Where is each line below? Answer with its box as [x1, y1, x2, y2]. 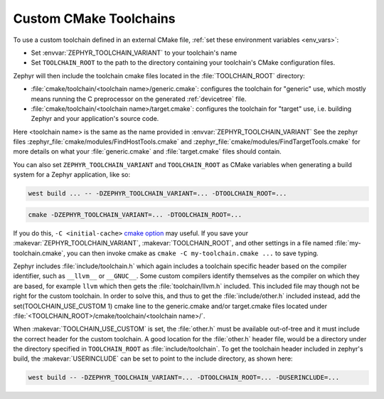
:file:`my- [334, 239, 361, 248]
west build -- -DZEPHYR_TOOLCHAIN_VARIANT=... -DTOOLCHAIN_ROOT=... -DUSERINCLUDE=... [28, 373, 340, 382]
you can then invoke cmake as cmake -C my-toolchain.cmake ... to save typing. [66, 249, 319, 257]
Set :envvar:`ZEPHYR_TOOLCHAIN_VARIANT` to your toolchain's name [31, 48, 238, 57]
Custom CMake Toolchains [13, 11, 176, 26]
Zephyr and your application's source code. [31, 115, 159, 123]
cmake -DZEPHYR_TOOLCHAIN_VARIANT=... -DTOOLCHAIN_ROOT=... [28, 211, 242, 218]
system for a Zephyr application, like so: [13, 171, 131, 179]
